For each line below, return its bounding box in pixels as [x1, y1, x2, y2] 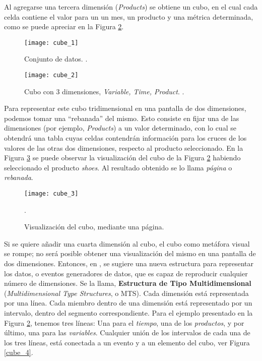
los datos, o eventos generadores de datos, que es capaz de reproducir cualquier [4, 268, 248, 278]
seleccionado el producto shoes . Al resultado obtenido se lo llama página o [4, 162, 232, 172]
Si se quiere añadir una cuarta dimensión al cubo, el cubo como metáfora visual [4, 238, 250, 249]
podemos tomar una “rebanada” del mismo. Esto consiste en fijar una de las [4, 112, 239, 123]
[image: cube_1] [24, 39, 79, 46]
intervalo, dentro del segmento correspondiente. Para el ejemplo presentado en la [4, 308, 253, 318]
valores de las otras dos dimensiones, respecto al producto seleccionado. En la [4, 142, 243, 153]
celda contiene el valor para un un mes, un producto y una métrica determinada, [4, 11, 253, 22]
